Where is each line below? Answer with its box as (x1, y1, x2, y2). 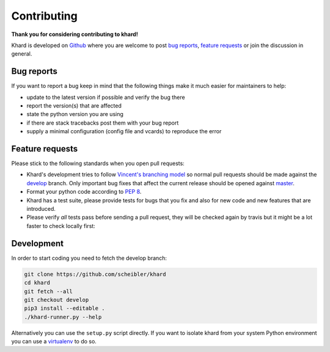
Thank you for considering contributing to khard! (11, 31, 139, 38)
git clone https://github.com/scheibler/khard (24, 271, 166, 277)
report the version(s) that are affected (26, 102, 122, 109)
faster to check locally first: (26, 222, 96, 229)
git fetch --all (24, 288, 73, 295)
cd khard (24, 279, 51, 287)
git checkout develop (24, 296, 89, 303)
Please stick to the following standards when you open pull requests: (11, 159, 185, 167)
